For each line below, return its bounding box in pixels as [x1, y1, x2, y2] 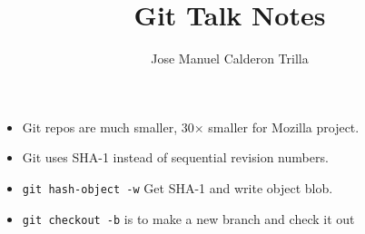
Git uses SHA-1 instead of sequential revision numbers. [22, 148, 329, 167]
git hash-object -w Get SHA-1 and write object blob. [22, 178, 333, 197]
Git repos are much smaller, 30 [22, 117, 194, 136]
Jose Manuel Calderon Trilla [151, 49, 309, 68]
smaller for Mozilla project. [208, 117, 360, 136]
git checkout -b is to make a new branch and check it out [22, 209, 355, 228]
